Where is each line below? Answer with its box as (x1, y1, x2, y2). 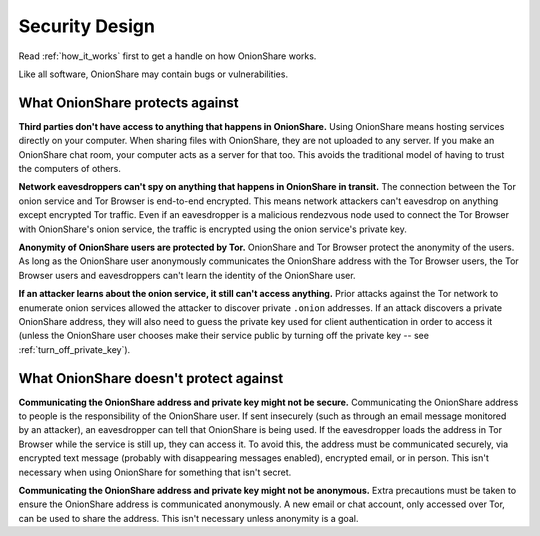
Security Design (18, 15, 155, 37)
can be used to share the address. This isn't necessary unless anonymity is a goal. (18, 512, 359, 524)
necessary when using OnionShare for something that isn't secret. (18, 466, 292, 478)
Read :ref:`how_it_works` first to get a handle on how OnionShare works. (18, 50, 317, 62)
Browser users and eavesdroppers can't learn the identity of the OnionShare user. (18, 269, 356, 281)
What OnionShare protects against (18, 94, 239, 111)
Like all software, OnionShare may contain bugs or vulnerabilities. (18, 68, 289, 80)
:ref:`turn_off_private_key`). (18, 343, 131, 355)
